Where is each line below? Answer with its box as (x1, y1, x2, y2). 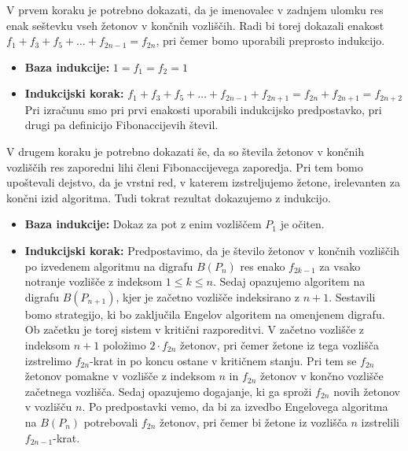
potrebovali (83, 413, 138, 430)
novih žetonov (333, 383, 400, 399)
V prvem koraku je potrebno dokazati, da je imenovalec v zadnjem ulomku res (6, 2, 384, 17)
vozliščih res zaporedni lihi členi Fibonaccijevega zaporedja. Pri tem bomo (6, 158, 363, 175)
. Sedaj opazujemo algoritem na (212, 273, 366, 290)
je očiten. (280, 216, 325, 232)
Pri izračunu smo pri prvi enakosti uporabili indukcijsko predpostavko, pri (24, 101, 382, 117)
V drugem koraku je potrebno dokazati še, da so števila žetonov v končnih (6, 143, 364, 160)
